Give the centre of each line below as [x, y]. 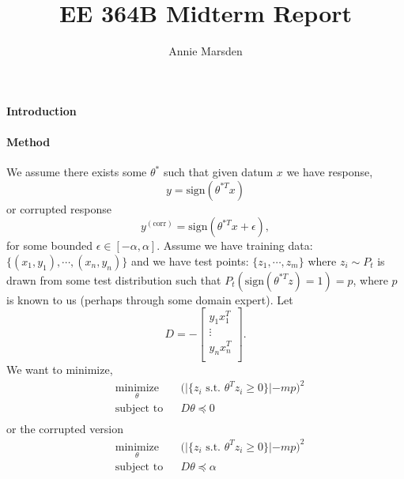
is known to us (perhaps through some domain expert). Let [150, 299]
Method [28, 141]
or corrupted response [59, 208]
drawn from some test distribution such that [114, 279]
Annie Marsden [206, 51]
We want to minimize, [60, 370]
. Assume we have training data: [235, 245]
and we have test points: [190, 260]
